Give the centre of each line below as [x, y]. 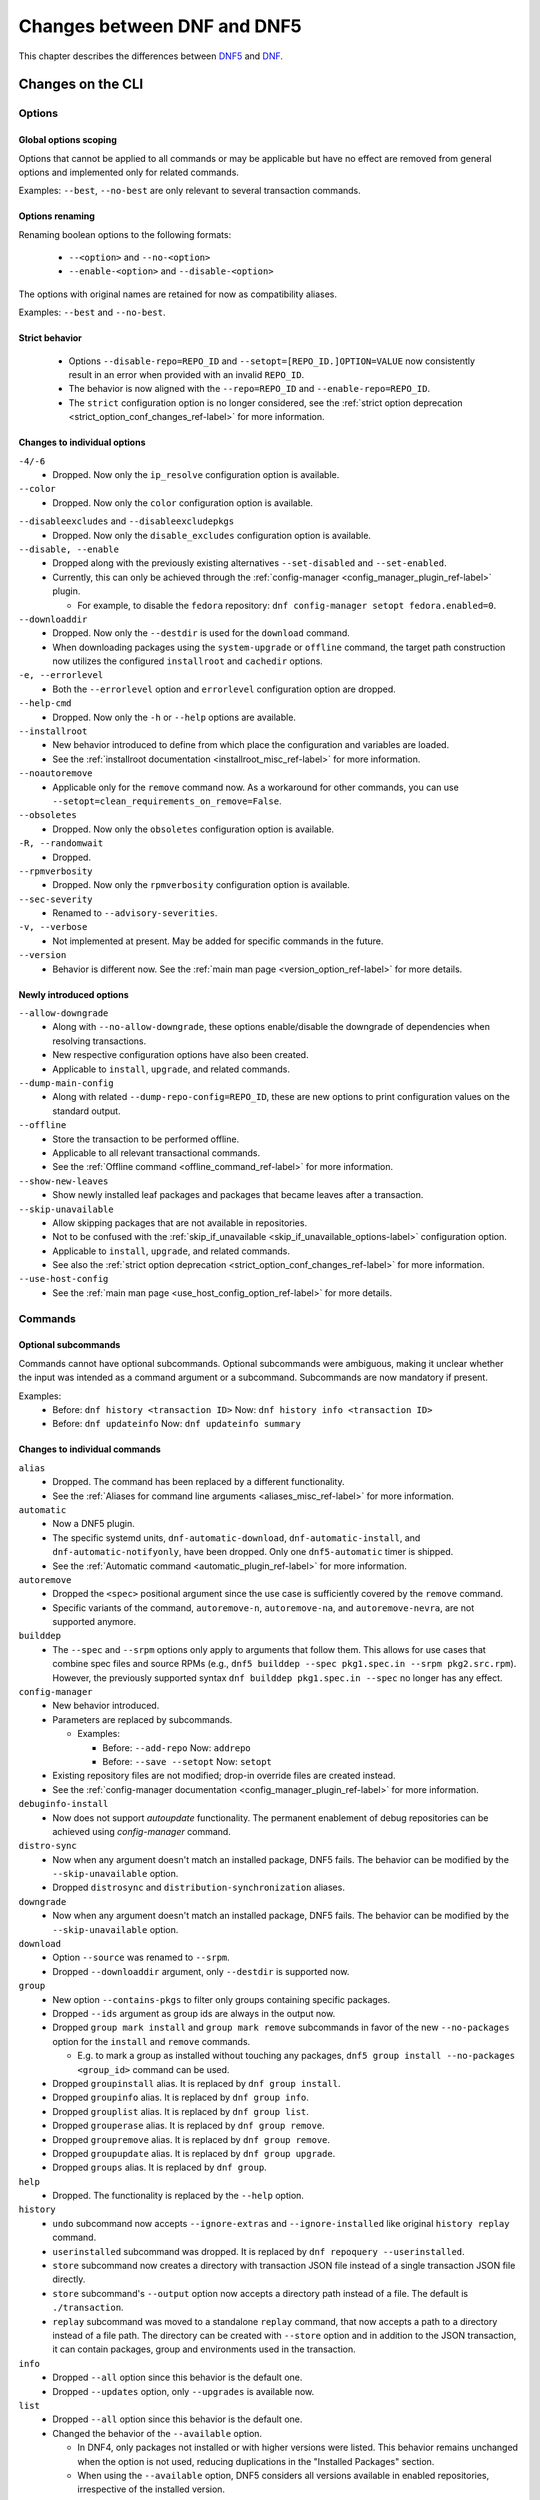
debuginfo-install [63, 1804]
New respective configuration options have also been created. [180, 1055]
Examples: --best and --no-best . [92, 312]
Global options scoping [67, 140]
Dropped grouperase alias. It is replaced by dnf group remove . [188, 2126]
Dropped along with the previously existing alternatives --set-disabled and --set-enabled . [249, 563]
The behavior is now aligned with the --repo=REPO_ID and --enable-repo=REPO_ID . [249, 389]
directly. [69, 2279]
